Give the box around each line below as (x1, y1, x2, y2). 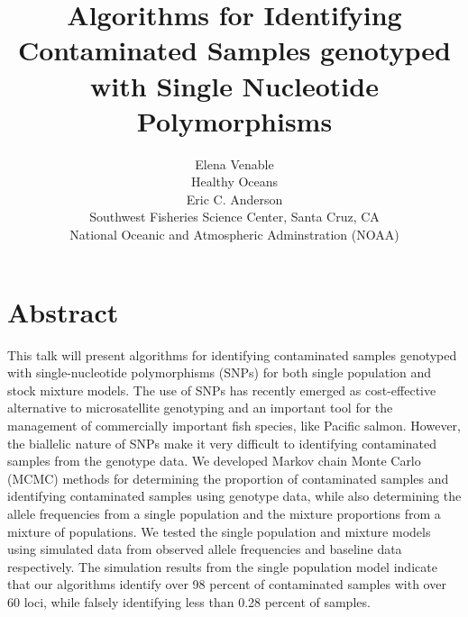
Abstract (7, 293, 119, 330)
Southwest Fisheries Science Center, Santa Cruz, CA (89, 207, 380, 226)
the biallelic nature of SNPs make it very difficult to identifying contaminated (7, 433, 436, 452)
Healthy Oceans (190, 172, 279, 191)
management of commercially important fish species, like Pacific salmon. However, (7, 415, 462, 434)
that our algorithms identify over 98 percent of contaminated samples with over (7, 575, 446, 594)
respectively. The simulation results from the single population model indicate (7, 557, 437, 576)
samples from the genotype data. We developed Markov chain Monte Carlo (7, 451, 421, 470)
